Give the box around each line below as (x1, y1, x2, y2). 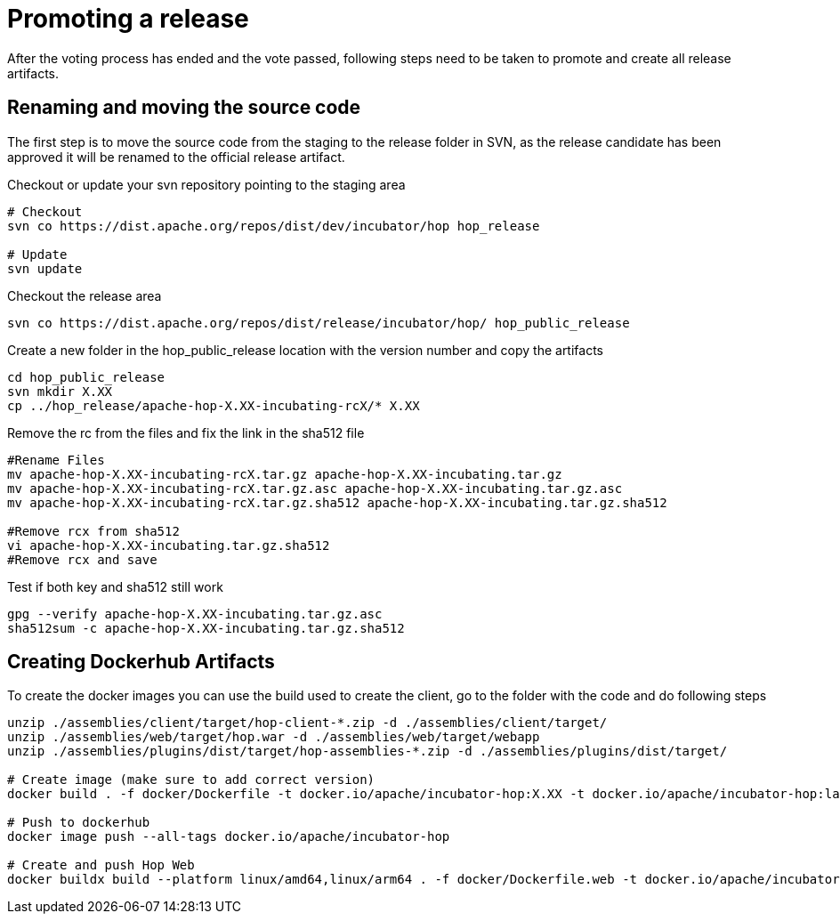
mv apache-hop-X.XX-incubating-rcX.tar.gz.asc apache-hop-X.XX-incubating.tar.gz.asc (7, 481, 623, 496)
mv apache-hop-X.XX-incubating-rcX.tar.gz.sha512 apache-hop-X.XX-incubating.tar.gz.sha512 (7, 495, 667, 510)
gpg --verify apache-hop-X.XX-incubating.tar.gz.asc (7, 606, 383, 621)
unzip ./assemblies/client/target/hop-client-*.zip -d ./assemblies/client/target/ (7, 715, 608, 731)
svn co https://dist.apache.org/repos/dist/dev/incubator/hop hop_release (7, 218, 540, 233)
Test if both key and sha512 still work (7, 578, 223, 594)
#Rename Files (7, 452, 105, 467)
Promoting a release (7, 4, 249, 34)
